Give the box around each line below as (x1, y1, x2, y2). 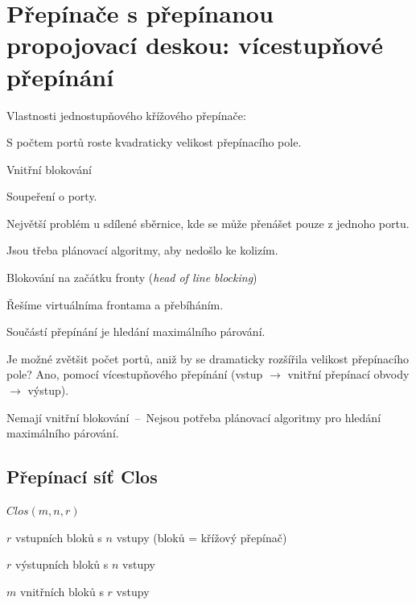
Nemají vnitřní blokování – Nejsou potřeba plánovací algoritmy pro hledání (6, 408, 381, 425)
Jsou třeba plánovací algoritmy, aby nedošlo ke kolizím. (6, 242, 278, 259)
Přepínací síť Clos (6, 464, 158, 489)
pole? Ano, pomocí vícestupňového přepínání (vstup (6, 366, 263, 383)
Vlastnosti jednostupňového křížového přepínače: (6, 106, 246, 123)
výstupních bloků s (14, 556, 109, 573)
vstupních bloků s (14, 528, 102, 545)
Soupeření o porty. (6, 188, 97, 205)
